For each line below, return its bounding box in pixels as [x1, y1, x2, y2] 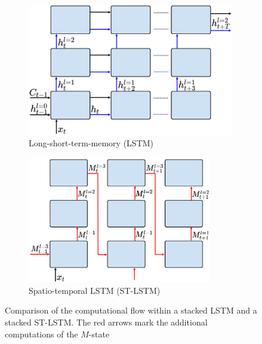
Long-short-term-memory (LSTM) [29, 137, 154, 149]
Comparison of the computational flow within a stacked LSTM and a [5, 304, 257, 317]
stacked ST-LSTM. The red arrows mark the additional [5, 316, 208, 328]
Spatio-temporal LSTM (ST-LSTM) [29, 284, 161, 296]
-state [88, 327, 110, 340]
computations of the [5, 327, 78, 340]
